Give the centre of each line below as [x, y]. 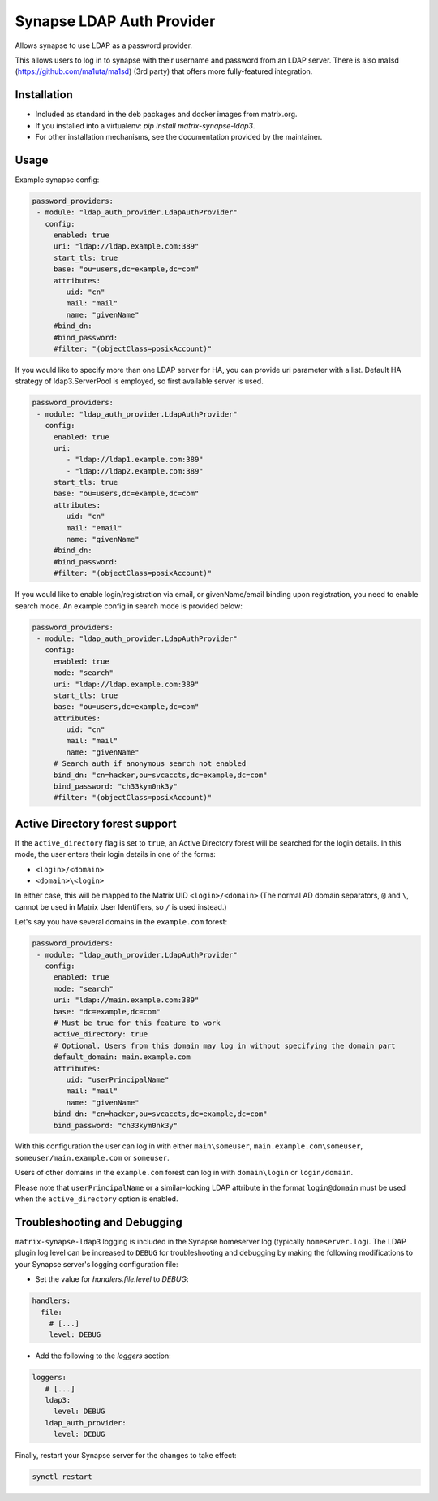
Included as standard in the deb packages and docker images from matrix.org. [166, 115]
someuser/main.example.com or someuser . [92, 1157]
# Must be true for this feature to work [137, 1023]
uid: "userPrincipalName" [118, 1079]
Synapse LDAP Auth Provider [115, 21]
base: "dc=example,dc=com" [107, 1012]
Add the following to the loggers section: [103, 1356]
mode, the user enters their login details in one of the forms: [116, 854]
